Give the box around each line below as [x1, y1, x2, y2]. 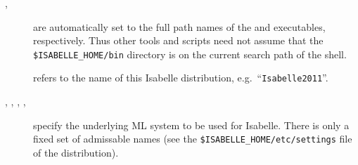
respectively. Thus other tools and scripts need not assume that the [33, 33, 324, 48]
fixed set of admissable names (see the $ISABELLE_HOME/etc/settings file [33, 131, 352, 146]
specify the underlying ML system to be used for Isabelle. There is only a [33, 117, 350, 132]
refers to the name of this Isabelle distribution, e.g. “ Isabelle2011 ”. [33, 70, 328, 85]
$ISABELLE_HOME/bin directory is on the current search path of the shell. [33, 46, 347, 61]
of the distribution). [33, 145, 119, 159]
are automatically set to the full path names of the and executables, [33, 19, 326, 34]
